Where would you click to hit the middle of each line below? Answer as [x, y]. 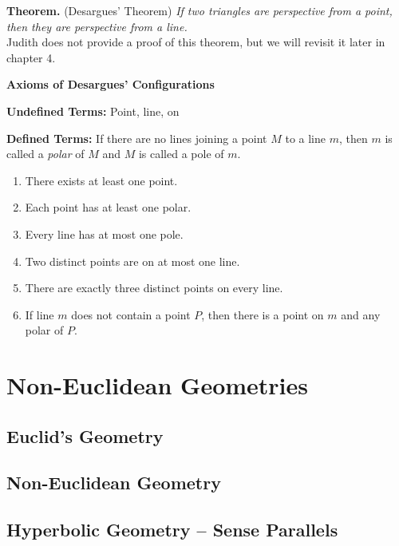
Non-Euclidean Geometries [158, 385]
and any [361, 314]
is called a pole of [181, 154]
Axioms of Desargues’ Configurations [111, 84]
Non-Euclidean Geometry [114, 483]
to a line [306, 138]
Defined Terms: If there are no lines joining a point [137, 138]
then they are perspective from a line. [97, 26]
